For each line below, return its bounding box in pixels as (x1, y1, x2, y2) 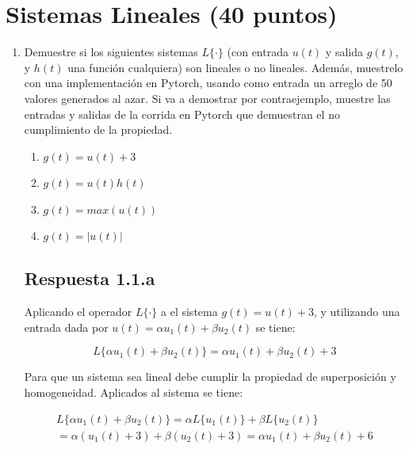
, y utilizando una (313, 303, 400, 320)
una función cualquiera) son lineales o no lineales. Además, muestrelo (67, 59, 403, 75)
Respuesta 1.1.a (24, 266, 155, 291)
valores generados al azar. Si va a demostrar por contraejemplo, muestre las (24, 89, 391, 106)
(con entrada (227, 44, 289, 60)
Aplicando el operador (24, 303, 132, 320)
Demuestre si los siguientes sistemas (24, 44, 198, 60)
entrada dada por (24, 318, 109, 335)
